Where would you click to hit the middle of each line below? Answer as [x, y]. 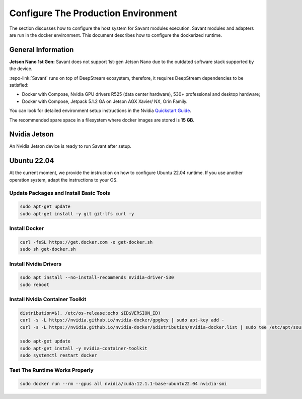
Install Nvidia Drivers [35, 264]
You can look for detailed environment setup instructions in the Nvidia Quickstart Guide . [100, 110]
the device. [21, 69]
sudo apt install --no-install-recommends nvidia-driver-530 [97, 278]
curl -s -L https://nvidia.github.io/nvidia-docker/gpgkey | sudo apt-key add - [122, 320]
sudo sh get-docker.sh [48, 249]
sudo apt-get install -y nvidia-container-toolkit [84, 348]
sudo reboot [35, 284]
